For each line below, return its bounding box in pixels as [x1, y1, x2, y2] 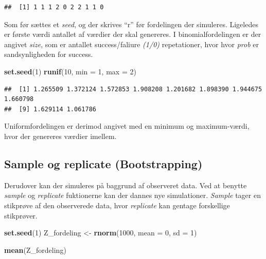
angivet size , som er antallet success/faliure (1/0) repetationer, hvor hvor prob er [4, 38, 259, 49]
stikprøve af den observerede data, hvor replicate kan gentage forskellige [4, 200, 230, 210]
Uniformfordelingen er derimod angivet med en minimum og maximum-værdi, [4, 121, 250, 131]
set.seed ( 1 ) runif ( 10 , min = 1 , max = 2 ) [4, 66, 136, 76]
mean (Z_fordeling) [4, 244, 66, 255]
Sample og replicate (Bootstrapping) [4, 155, 203, 171]
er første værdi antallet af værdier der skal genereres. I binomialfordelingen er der [4, 29, 261, 39]
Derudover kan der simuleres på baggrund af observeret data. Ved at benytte [4, 180, 247, 190]
